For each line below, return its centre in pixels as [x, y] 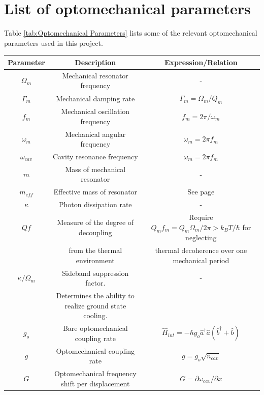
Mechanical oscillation [95, 111]
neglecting [201, 237]
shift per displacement [95, 383]
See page [201, 192]
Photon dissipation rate [95, 204]
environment [95, 260]
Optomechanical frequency [95, 373]
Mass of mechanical [95, 169]
